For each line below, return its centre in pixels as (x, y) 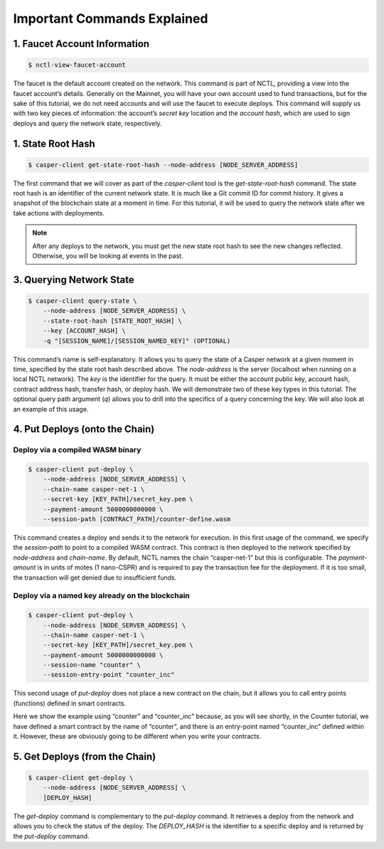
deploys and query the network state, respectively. (88, 123)
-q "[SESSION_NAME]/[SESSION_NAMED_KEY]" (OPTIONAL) (137, 341)
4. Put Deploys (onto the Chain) (84, 429)
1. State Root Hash (54, 143)
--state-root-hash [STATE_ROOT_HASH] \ (113, 321)
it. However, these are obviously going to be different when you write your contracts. (137, 737)
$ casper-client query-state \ (83, 301)
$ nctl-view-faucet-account (77, 65)
